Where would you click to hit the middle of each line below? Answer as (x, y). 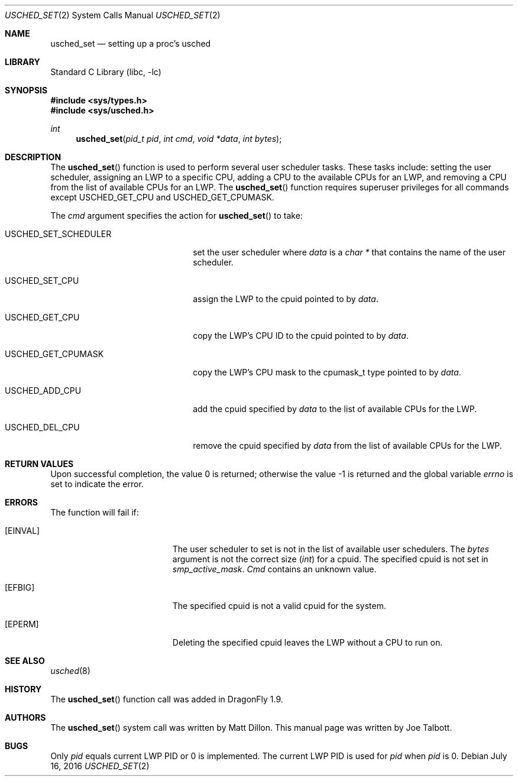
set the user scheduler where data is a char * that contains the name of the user (349, 252)
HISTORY (23, 689)
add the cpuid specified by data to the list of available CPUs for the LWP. (335, 409)
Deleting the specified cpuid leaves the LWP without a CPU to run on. (307, 642)
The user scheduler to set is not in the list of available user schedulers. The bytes (331, 549)
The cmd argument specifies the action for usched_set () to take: (177, 215)
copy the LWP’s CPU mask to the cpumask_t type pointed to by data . (327, 372)
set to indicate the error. (97, 484)
